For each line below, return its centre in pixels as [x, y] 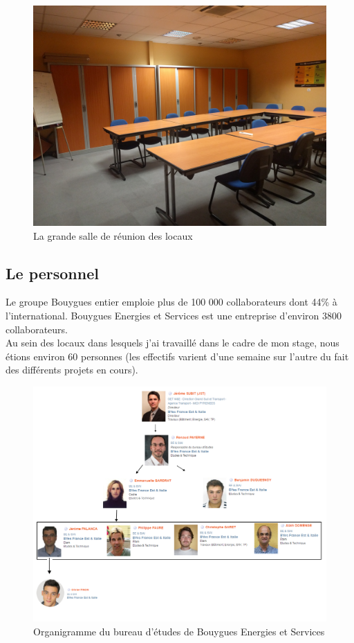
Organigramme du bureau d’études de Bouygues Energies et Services [179, 631]
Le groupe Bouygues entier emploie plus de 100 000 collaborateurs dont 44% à [171, 302]
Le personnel [52, 273]
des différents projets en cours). [72, 370]
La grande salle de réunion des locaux [113, 235]
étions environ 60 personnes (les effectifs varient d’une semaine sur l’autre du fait [177, 356]
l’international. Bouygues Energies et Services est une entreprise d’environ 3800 [174, 315]
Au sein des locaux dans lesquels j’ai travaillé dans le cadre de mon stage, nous [173, 343]
